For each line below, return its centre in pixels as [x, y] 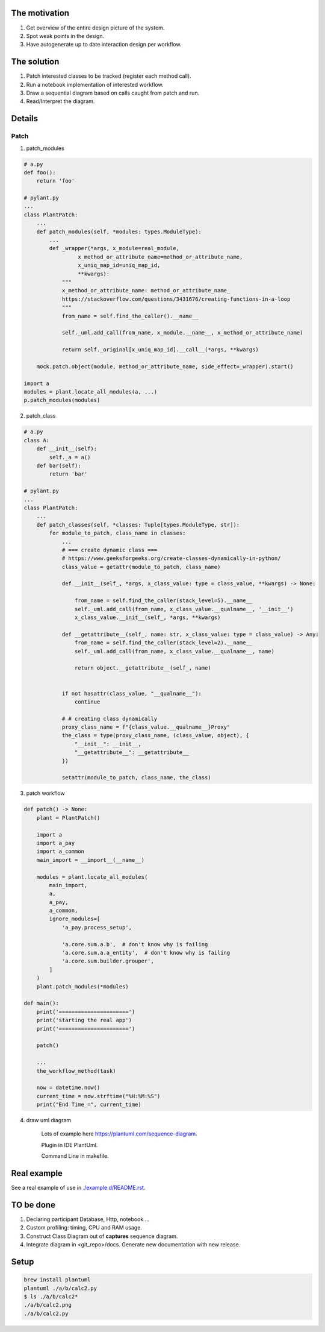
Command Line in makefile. [75, 1156]
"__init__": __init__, [108, 744]
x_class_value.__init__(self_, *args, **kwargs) [147, 617]
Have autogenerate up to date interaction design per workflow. [104, 45]
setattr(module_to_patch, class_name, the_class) [136, 778]
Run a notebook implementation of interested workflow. [95, 84]
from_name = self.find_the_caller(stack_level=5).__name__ [163, 601]
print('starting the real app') [84, 1020]
